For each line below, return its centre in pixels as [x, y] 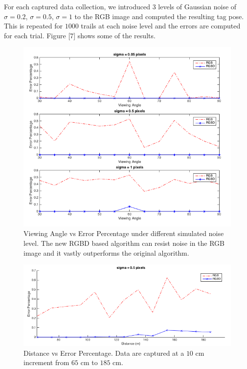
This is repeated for [34, 26]
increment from [46, 362]
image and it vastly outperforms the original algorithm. [106, 252]
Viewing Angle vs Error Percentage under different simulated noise [124, 233]
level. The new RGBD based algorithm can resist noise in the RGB [124, 243]
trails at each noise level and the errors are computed [161, 26]
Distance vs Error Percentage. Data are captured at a [104, 353]
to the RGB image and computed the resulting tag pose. [159, 16]
